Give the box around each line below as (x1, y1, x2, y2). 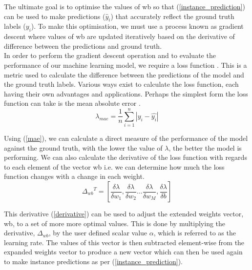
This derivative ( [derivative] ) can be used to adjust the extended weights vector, (4, 209, 244, 219)
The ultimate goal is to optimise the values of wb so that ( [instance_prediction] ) (4, 1, 245, 11)
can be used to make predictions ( (4, 11, 105, 21)
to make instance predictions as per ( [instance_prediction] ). (4, 256, 183, 266)
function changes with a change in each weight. (4, 171, 145, 181)
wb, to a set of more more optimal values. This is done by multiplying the (4, 218, 226, 228)
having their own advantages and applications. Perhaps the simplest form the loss (4, 88, 248, 98)
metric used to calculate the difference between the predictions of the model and (4, 69, 244, 79)
